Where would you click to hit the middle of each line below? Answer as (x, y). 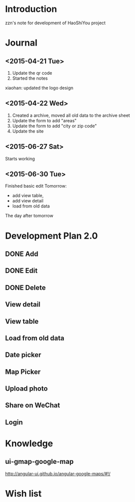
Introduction (31, 9)
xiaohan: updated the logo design (39, 88)
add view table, (28, 196)
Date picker (23, 355)
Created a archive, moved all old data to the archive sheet (71, 115)
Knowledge (29, 444)
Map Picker (23, 372)
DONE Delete (25, 287)
